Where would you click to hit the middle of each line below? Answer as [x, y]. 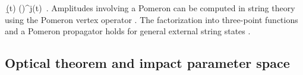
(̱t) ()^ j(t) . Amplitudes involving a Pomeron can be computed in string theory [151, 8]
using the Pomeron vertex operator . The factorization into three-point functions [151, 19]
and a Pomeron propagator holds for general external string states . [128, 31]
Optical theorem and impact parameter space [147, 63]
